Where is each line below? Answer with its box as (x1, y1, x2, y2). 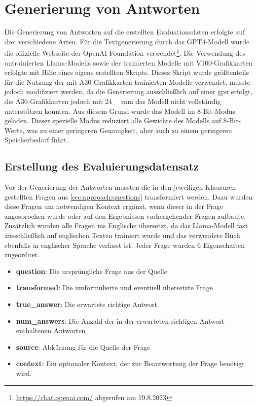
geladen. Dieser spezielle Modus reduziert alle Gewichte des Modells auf (4, 115, 221, 126)
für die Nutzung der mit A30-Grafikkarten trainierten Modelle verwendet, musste (4, 76, 250, 87)
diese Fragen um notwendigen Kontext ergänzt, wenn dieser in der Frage (4, 201, 223, 211)
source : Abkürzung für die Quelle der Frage (16, 341, 150, 352)
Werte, (4, 125, 25, 135)
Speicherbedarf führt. (4, 135, 69, 145)
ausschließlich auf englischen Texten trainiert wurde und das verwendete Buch (4, 230, 240, 240)
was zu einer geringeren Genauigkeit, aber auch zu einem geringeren (27, 125, 232, 135)
